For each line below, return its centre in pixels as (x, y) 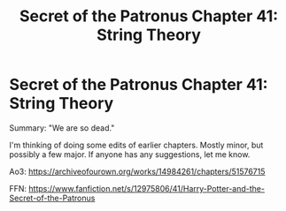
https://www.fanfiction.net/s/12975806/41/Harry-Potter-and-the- (147, 188)
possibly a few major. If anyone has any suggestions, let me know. (130, 154)
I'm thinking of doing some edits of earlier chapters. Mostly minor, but (136, 145)
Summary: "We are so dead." (62, 128)
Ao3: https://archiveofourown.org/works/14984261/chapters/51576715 (137, 171)
